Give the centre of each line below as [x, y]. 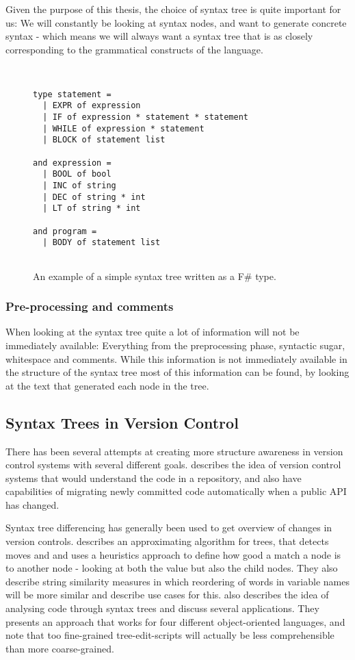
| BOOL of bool [77, 174]
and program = [65, 231]
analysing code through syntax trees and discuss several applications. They [162, 608]
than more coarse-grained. [60, 648]
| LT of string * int [92, 208]
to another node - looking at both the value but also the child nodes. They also [172, 568]
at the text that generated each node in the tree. [107, 385]
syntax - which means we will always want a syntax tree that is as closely [159, 36]
